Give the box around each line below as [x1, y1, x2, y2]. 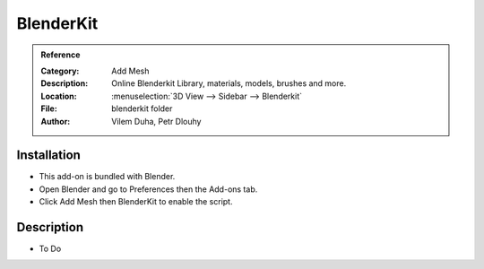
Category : [40, 65, 80, 76]
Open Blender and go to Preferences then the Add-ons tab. [39, 184, 258, 195]
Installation [16, 148, 81, 163]
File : [40, 103, 57, 114]
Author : [40, 116, 71, 126]
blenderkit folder [111, 103, 173, 114]
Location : [40, 91, 77, 101]
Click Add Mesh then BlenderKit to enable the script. [39, 196, 233, 207]
